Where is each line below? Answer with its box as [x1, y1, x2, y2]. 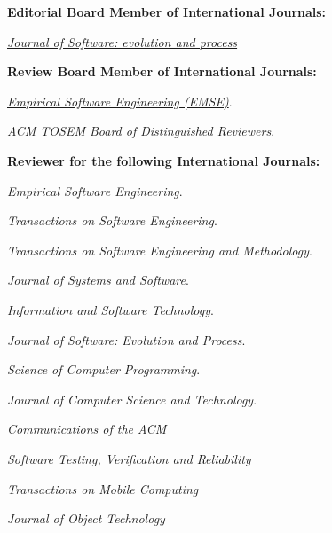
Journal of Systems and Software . [7, 270, 189, 289]
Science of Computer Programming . [7, 360, 201, 379]
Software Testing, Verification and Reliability [7, 449, 251, 467]
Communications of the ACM [7, 419, 167, 438]
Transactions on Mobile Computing [7, 479, 199, 498]
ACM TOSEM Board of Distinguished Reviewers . [7, 121, 275, 140]
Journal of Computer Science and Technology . [7, 389, 257, 408]
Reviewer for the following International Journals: [7, 151, 320, 169]
